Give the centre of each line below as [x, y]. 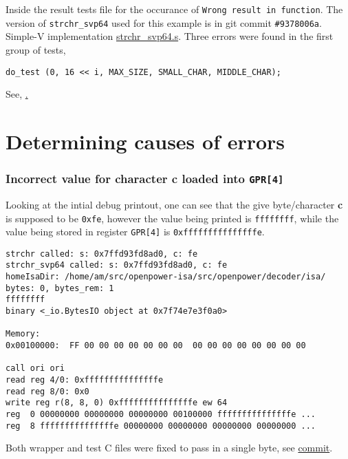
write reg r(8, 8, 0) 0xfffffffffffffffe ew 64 [117, 403]
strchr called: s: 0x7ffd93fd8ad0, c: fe [102, 254]
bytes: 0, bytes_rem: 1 [60, 288]
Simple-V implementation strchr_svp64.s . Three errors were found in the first [170, 36]
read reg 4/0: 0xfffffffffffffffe [85, 380]
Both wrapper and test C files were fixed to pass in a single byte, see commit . [169, 448]
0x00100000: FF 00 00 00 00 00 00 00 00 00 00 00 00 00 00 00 [156, 346]
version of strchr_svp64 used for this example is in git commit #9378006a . [164, 22]
